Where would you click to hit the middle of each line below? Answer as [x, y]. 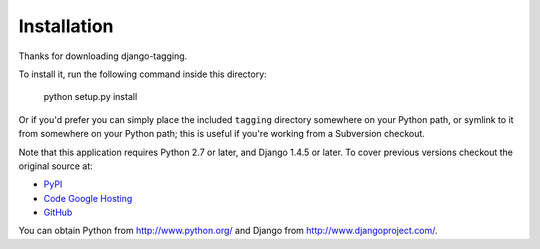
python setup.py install [90, 97]
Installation [66, 26]
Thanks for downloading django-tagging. [103, 56]
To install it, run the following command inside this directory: [142, 74]
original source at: [56, 166]
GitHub [58, 212]
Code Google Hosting [88, 198]
